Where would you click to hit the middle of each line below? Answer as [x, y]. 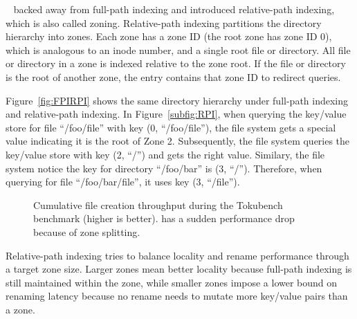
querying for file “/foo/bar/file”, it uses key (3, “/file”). [123, 182]
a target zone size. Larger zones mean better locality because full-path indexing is [179, 269]
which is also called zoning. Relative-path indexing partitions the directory [164, 22]
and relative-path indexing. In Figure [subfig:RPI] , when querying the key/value [176, 114]
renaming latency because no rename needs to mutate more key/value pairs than [177, 296]
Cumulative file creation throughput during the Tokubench [158, 204]
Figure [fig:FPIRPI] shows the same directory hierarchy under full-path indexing [177, 100]
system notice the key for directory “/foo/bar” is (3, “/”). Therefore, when [164, 168]
